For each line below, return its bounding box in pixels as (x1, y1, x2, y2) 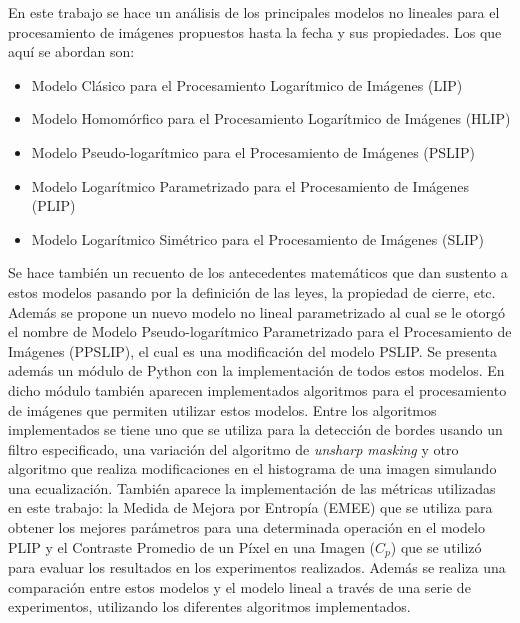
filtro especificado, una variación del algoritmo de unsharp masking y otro (8, 438, 459, 459)
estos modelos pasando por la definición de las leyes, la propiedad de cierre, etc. (8, 281, 496, 302)
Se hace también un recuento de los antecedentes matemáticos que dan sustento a (8, 262, 508, 283)
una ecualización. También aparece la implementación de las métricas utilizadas (8, 477, 496, 498)
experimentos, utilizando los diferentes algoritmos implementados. (8, 596, 411, 617)
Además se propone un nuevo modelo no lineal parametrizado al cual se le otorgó (8, 301, 505, 322)
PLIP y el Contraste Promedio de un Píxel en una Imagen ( (8, 536, 376, 557)
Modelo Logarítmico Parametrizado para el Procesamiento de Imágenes (31, 175, 470, 196)
